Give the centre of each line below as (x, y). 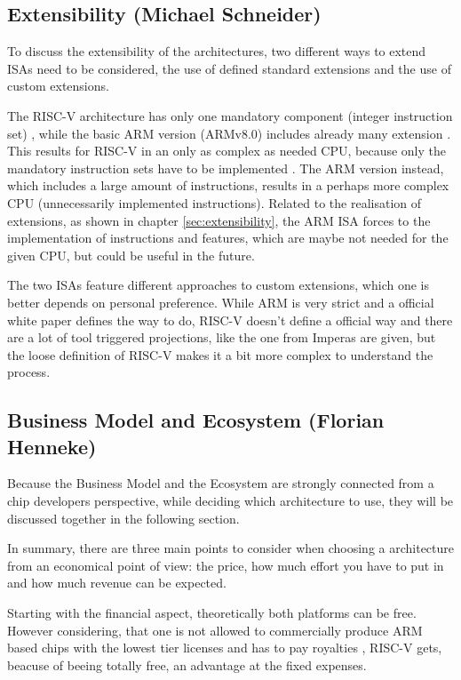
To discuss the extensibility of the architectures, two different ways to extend (217, 51)
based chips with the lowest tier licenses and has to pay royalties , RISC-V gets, (225, 648)
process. (29, 372)
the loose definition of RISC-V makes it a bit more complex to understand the (220, 354)
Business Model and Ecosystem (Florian (196, 420)
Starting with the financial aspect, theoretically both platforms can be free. (212, 613)
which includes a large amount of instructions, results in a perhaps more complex (228, 185)
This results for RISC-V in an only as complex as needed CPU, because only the (227, 151)
